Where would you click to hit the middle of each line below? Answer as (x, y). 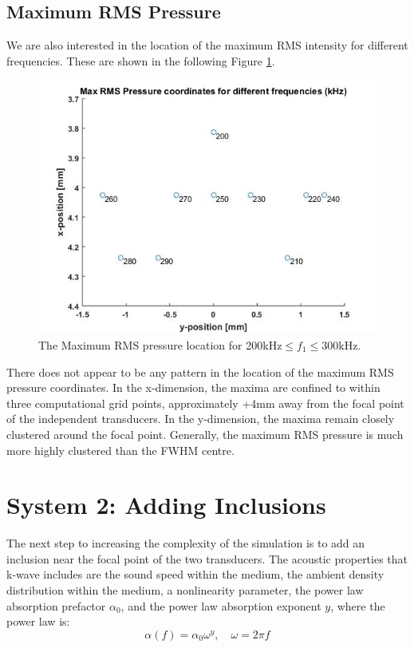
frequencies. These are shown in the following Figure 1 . (141, 60)
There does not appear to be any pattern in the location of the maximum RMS (200, 371)
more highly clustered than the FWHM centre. (120, 450)
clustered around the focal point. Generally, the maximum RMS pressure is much (205, 434)
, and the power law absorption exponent (221, 605)
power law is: (38, 621)
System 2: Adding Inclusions (166, 505)
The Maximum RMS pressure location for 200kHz (160, 344)
